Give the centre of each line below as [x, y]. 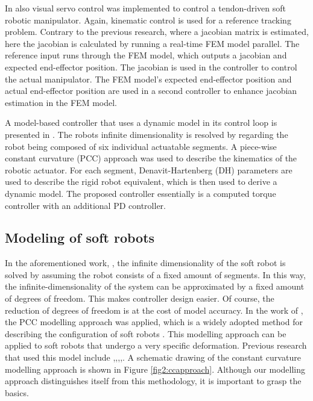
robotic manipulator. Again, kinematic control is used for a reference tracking [148, 20]
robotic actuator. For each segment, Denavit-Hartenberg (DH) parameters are [149, 169]
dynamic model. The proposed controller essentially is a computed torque [141, 193]
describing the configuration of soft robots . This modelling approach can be [146, 333]
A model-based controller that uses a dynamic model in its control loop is [141, 123]
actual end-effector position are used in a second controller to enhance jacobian [151, 91]
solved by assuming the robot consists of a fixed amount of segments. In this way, [155, 274]
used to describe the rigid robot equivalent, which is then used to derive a [141, 182]
